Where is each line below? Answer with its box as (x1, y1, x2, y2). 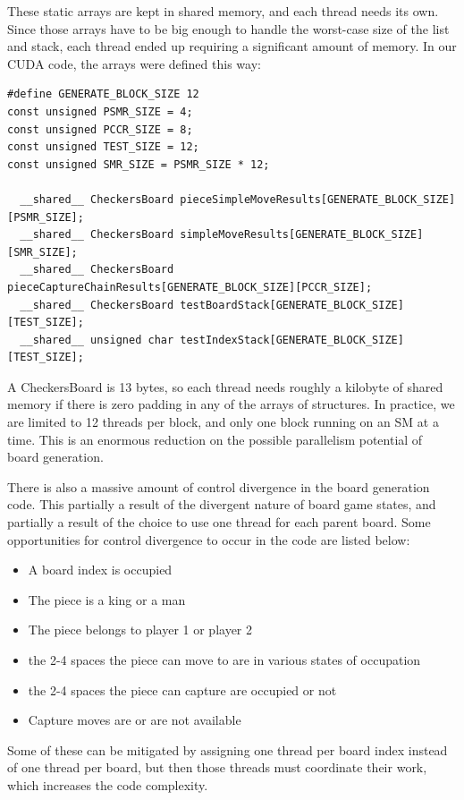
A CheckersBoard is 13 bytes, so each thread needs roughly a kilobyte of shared (7, 377, 443, 396)
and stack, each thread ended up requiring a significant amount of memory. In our (7, 37, 457, 55)
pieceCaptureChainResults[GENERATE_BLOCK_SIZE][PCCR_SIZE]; (7, 280, 373, 294)
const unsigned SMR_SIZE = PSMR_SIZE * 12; (7, 157, 270, 171)
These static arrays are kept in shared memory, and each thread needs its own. (7, 2, 439, 20)
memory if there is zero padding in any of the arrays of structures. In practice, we (7, 395, 455, 413)
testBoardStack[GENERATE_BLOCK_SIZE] (180, 298, 404, 311)
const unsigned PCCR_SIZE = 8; (7, 123, 193, 136)
